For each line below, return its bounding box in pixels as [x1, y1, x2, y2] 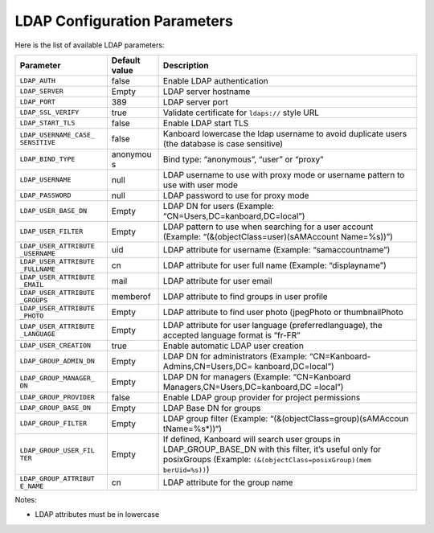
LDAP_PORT [19, 97, 56, 106]
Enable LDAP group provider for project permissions [162, 392, 361, 403]
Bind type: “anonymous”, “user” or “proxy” [162, 154, 324, 165]
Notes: [14, 494, 37, 504]
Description [162, 59, 209, 71]
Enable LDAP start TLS [162, 117, 249, 129]
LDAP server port [162, 96, 229, 108]
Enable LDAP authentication [162, 75, 268, 86]
